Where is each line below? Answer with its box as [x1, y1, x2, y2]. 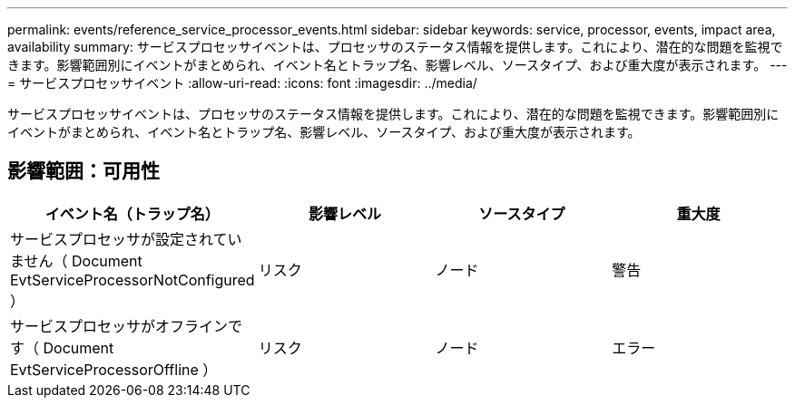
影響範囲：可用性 [7, 159, 160, 183]
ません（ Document [10, 251, 142, 270]
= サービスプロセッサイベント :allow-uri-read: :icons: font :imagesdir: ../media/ [7, 75, 477, 91]
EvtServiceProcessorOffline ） [10, 360, 218, 379]
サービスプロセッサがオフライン [10, 316, 229, 335]
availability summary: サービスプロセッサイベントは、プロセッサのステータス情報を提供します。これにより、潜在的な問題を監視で [7, 39, 783, 54]
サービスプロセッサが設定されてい [10, 229, 242, 248]
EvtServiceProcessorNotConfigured [10, 270, 255, 289]
